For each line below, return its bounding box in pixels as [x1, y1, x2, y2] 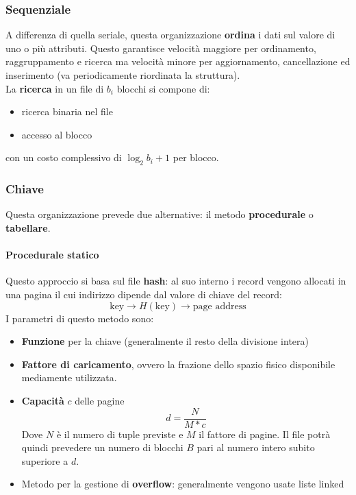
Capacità [21, 393, 64, 407]
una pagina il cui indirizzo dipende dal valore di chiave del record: [5, 287, 282, 301]
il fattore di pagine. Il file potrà [199, 426, 331, 441]
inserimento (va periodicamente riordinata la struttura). [5, 68, 240, 82]
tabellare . [5, 220, 51, 234]
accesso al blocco [21, 127, 92, 141]
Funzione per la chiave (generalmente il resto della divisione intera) [21, 334, 309, 348]
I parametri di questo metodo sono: [5, 311, 154, 325]
